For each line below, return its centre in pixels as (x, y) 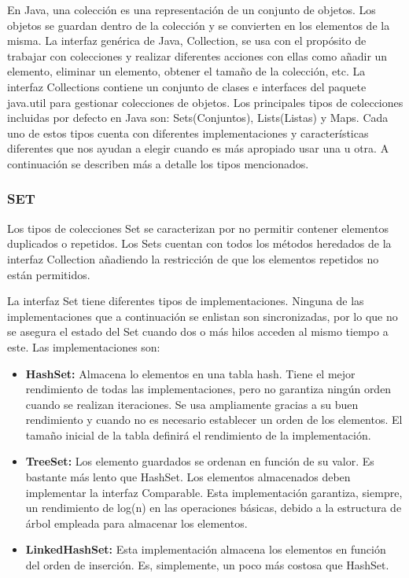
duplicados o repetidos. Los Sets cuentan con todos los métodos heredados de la (199, 243)
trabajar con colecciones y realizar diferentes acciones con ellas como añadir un (197, 55)
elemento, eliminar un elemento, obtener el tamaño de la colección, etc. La (186, 71)
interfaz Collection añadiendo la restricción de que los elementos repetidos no (193, 258)
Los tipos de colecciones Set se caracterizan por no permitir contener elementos (198, 228)
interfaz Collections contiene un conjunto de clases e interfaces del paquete (187, 86)
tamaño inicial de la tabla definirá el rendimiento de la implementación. (198, 434)
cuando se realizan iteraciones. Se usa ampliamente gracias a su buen (192, 404)
